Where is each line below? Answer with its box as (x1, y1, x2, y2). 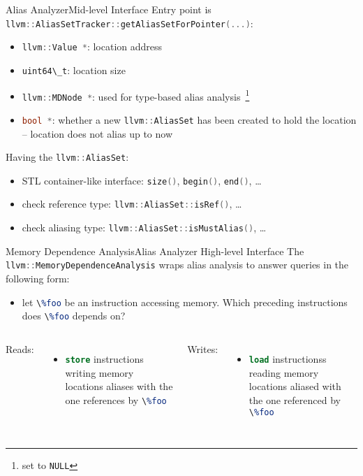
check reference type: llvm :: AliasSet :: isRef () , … (22, 196, 242, 211)
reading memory (249, 365, 319, 380)
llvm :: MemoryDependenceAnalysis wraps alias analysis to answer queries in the (6, 257, 349, 272)
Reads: (6, 341, 34, 356)
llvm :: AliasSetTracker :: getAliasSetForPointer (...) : (6, 15, 253, 30)
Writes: (187, 341, 218, 356)
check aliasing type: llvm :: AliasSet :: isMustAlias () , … (22, 220, 267, 235)
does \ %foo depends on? (22, 308, 126, 323)
